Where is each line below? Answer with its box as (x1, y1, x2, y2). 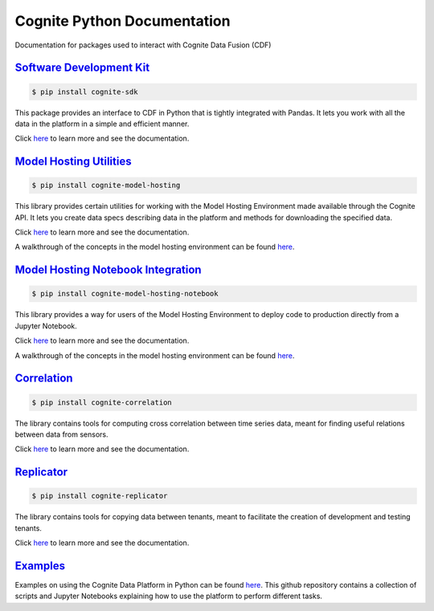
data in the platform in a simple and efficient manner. (14, 119, 190, 128)
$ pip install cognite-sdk (31, 87, 138, 96)
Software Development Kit (14, 61, 150, 75)
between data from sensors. (14, 430, 108, 439)
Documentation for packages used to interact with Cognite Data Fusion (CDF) (14, 40, 272, 50)
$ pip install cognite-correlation (31, 397, 172, 407)
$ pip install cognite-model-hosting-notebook (31, 289, 219, 299)
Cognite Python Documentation (14, 12, 231, 30)
